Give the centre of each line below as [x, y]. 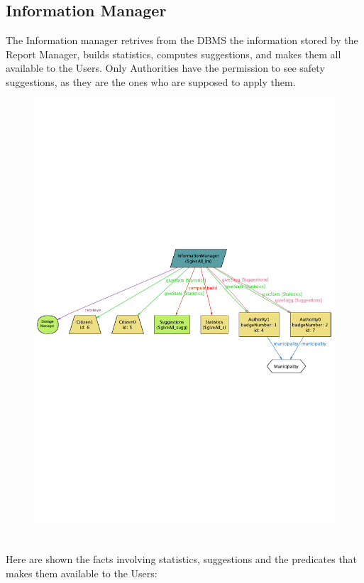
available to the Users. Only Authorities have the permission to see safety [165, 68]
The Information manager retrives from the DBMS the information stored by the [182, 40]
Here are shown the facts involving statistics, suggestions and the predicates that [182, 559]
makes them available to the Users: [82, 573]
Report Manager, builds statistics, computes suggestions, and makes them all [173, 54]
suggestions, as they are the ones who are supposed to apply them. [151, 81]
